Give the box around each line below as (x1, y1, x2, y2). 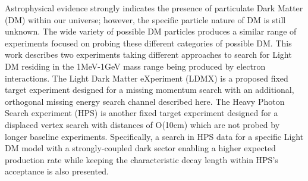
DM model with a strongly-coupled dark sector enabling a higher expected (5, 142, 276, 154)
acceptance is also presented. (5, 165, 109, 177)
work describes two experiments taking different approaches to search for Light (5, 48, 292, 61)
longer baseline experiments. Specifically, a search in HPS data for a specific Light (5, 130, 304, 142)
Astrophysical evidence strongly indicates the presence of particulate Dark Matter (5, 2, 303, 14)
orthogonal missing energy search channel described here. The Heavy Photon (5, 95, 285, 107)
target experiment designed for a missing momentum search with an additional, (5, 83, 294, 96)
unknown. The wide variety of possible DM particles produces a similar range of (5, 25, 297, 38)
